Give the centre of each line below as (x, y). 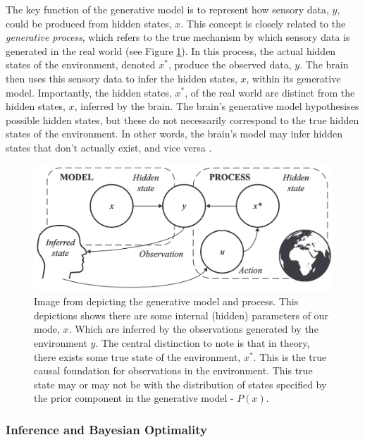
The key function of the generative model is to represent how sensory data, (167, 9)
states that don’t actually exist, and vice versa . (109, 147)
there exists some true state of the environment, (137, 356)
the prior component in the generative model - (134, 398)
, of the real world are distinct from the (270, 92)
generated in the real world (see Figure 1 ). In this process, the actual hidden (171, 50)
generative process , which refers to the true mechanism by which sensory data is (178, 37)
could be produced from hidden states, (89, 23)
